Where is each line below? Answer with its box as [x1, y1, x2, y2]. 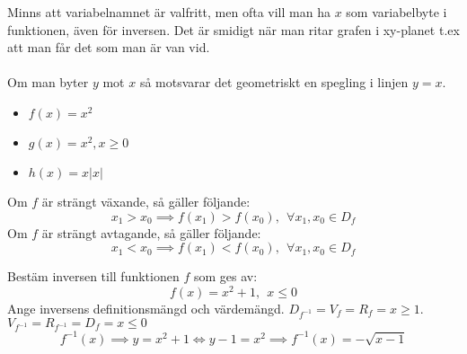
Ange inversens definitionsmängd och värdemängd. [7, 298, 285, 317]
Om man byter [7, 73, 89, 92]
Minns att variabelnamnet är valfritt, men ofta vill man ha [7, 3, 330, 21]
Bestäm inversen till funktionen [7, 267, 180, 286]
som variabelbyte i [346, 3, 447, 21]
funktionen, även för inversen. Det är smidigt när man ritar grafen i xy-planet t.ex [7, 20, 460, 39]
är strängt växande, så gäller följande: [41, 191, 251, 210]
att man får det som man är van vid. [7, 38, 210, 57]
